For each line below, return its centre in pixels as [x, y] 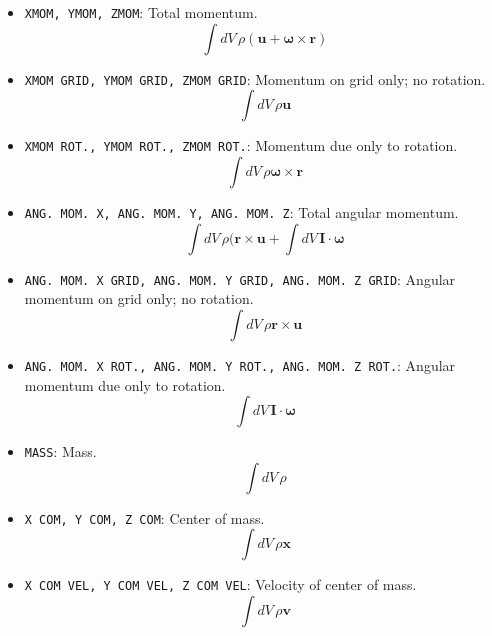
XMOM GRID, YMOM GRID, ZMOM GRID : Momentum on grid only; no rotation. [255, 78]
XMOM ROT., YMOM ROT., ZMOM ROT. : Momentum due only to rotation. [241, 145]
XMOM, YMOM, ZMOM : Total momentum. [141, 12]
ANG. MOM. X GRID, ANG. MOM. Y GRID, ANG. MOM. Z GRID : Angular [240, 278]
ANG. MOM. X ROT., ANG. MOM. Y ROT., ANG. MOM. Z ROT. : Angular [240, 364]
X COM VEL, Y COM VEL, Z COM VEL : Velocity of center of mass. [220, 584]
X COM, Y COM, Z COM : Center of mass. [144, 517]
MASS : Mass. [60, 451]
